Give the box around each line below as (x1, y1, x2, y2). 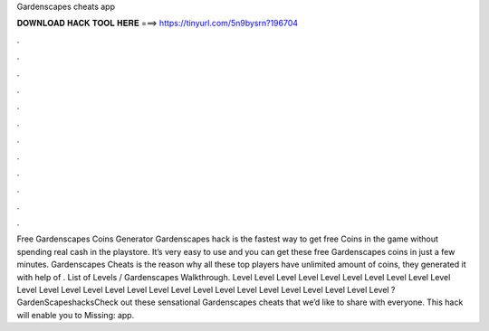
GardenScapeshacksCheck (16, 297, 120, 307)
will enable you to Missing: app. (16, 309, 135, 320)
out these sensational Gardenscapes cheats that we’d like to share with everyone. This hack (120, 297, 464, 307)
